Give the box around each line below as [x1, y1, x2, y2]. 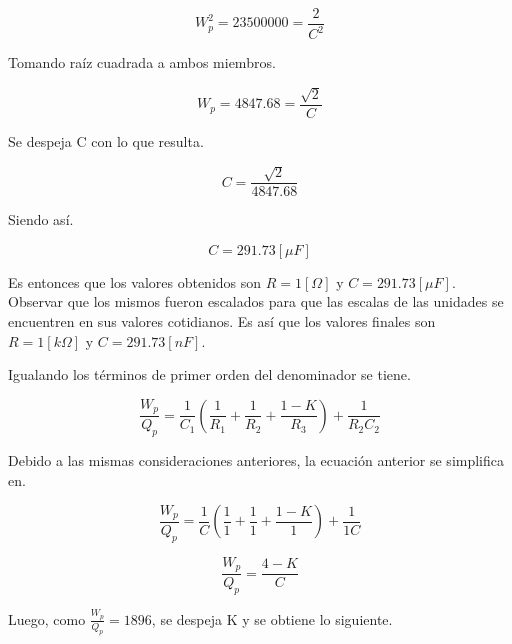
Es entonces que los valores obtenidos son [8, 271, 262, 292]
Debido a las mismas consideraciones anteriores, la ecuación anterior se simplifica [8, 450, 505, 471]
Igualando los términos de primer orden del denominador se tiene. [8, 364, 411, 385]
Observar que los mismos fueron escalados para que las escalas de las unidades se [8, 291, 504, 312]
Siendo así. [8, 209, 74, 230]
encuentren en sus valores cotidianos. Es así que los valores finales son [8, 311, 436, 332]
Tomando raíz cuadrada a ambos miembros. [8, 52, 276, 73]
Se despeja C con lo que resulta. [8, 130, 204, 151]
